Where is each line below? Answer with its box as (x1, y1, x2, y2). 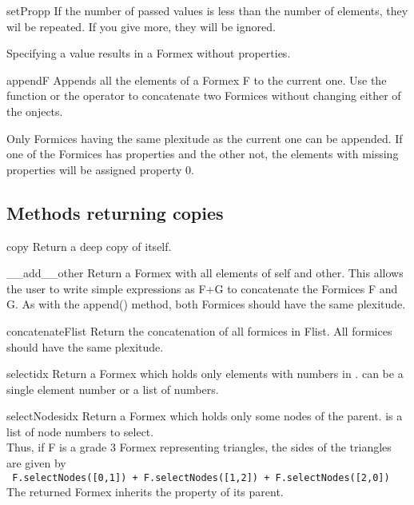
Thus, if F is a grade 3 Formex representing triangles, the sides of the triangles (6, 439, 392, 455)
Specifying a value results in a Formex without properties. (6, 45, 291, 62)
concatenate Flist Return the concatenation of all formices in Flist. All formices (6, 322, 392, 339)
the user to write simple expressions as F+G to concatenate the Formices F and (6, 280, 398, 296)
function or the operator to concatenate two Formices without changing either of (6, 87, 401, 104)
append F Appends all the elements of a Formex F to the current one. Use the (6, 71, 387, 88)
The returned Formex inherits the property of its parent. (6, 483, 284, 500)
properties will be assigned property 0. (6, 161, 194, 177)
